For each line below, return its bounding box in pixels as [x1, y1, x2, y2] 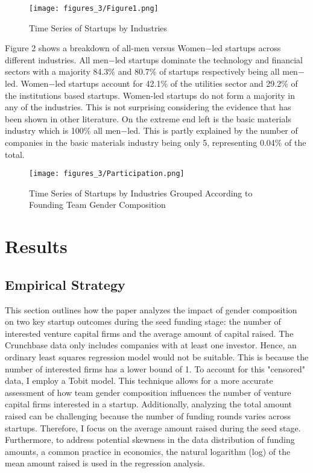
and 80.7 [118, 65, 150, 78]
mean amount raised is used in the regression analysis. [5, 457, 205, 469]
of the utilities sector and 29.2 [170, 77, 282, 90]
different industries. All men [5, 53, 109, 66]
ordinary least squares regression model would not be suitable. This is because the [5, 350, 309, 363]
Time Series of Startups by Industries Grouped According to [29, 186, 253, 199]
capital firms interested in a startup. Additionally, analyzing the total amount [5, 398, 292, 410]
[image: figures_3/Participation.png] [29, 169, 185, 178]
